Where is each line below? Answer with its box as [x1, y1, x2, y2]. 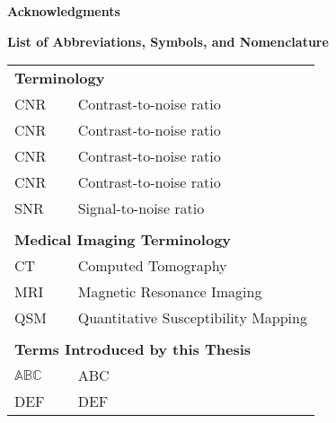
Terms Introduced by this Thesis [14, 339, 252, 360]
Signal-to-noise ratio [77, 198, 205, 219]
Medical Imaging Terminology [14, 229, 232, 251]
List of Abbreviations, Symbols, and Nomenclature [7, 31, 329, 50]
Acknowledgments [7, 2, 120, 20]
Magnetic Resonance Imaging [77, 281, 262, 303]
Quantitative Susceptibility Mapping [77, 307, 307, 329]
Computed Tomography [77, 255, 227, 277]
